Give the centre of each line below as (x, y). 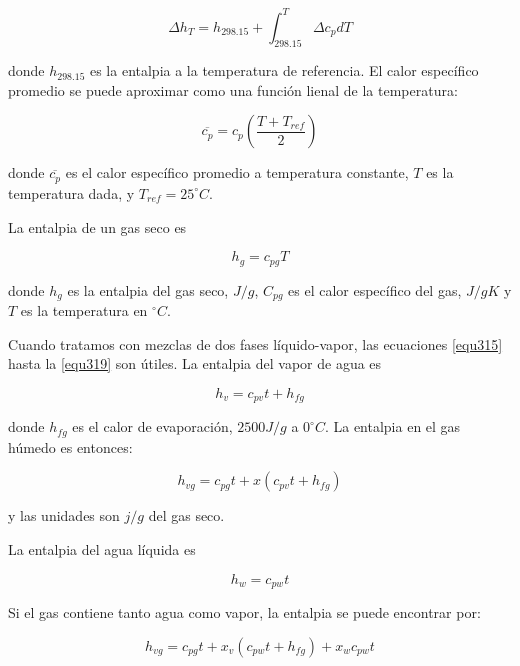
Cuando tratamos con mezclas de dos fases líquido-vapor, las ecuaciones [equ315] (255, 343)
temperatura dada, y (71, 192)
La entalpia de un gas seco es (97, 226)
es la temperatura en (84, 310)
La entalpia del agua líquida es (102, 548)
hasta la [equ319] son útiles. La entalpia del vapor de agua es (195, 363)
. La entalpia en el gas (392, 426)
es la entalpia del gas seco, (148, 289)
